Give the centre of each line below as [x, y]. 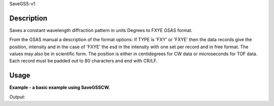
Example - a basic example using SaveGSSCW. [60, 87]
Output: [17, 97]
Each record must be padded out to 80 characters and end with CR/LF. [83, 61]
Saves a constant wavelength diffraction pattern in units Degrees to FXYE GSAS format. [101, 30]
